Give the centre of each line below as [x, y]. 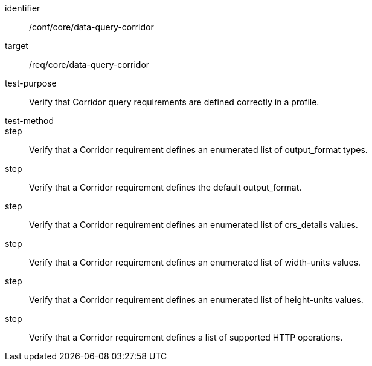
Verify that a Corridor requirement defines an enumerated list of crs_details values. [194, 225]
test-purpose [31, 83]
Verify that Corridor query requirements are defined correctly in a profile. [174, 102]
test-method [29, 121]
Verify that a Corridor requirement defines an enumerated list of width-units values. [195, 262]
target [17, 46]
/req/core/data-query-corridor [89, 64]
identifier [23, 8]
